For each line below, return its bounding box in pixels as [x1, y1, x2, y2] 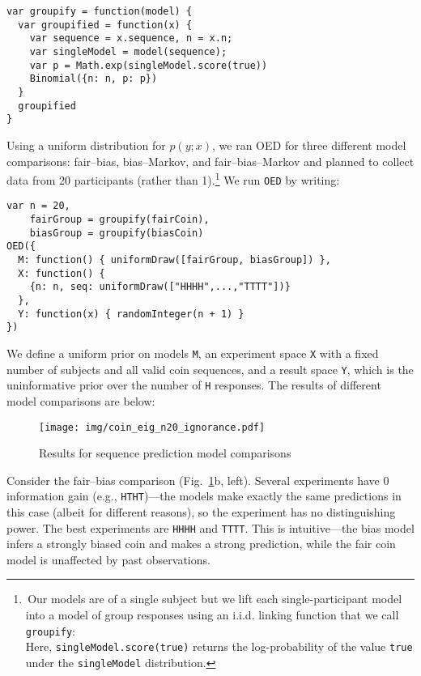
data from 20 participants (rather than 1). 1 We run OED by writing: [6, 169, 340, 188]
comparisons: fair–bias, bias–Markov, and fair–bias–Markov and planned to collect [6, 152, 415, 169]
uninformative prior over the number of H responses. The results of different [6, 376, 381, 393]
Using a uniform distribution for [6, 136, 166, 153]
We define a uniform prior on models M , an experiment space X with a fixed [6, 344, 379, 361]
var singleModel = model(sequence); [29, 45, 228, 57]
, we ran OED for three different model [212, 136, 406, 153]
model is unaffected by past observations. [6, 551, 210, 568]
